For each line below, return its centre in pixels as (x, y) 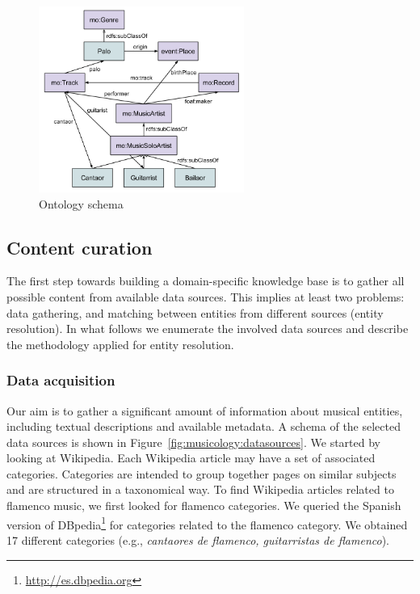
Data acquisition (61, 380)
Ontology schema (81, 203)
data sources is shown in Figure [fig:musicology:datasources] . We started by (193, 442)
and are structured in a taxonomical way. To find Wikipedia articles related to (200, 489)
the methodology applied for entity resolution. (120, 344)
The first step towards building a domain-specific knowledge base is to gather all (206, 281)
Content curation (80, 247)
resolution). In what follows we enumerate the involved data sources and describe (208, 329)
